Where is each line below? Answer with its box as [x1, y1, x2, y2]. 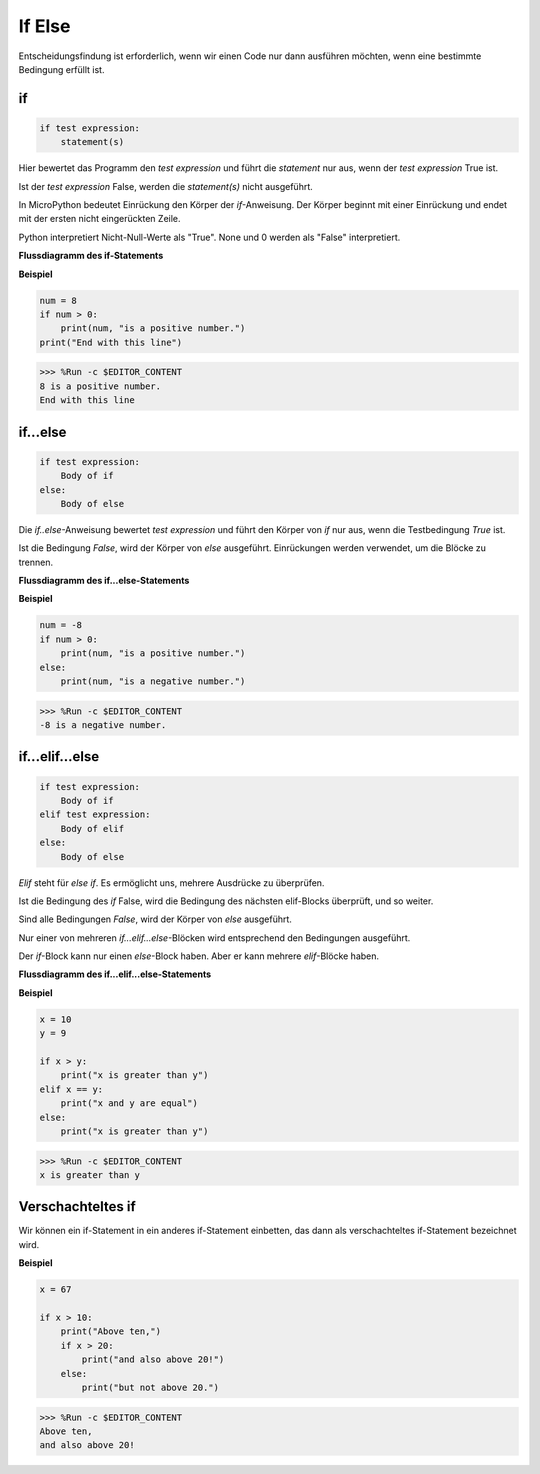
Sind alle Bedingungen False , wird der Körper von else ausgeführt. [18, 913, 292, 925]
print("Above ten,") [60, 1326, 162, 1337]
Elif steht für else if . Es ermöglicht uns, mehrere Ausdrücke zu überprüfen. [18, 876, 325, 889]
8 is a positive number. [39, 380, 162, 392]
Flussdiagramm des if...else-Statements [18, 575, 190, 587]
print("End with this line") [39, 336, 183, 348]
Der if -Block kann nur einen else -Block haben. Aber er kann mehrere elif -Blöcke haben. [18, 950, 380, 962]
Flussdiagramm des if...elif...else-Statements [18, 968, 212, 980]
